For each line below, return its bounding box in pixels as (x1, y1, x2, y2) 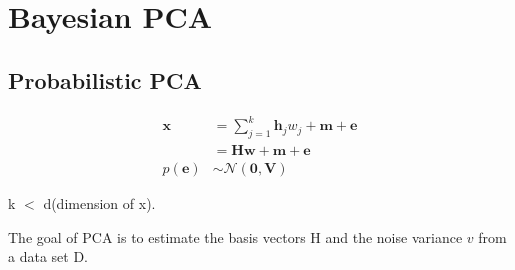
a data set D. (8, 246, 88, 267)
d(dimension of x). (43, 192, 156, 213)
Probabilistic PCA (8, 64, 202, 95)
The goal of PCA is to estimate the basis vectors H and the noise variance (8, 226, 463, 247)
